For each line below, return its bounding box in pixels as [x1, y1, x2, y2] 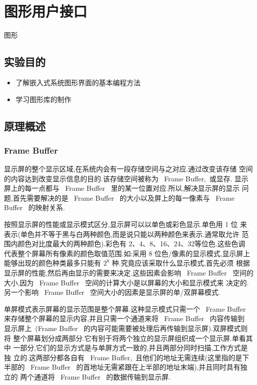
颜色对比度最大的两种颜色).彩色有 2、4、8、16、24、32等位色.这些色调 [17, 238, 245, 249]
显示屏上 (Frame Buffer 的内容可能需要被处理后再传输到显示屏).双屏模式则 [4, 323, 248, 333]
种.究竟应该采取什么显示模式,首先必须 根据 [112, 258, 250, 268]
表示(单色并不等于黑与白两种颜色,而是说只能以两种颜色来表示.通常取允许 [4, 228, 240, 239]
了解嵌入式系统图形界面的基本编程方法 [15, 77, 141, 87]
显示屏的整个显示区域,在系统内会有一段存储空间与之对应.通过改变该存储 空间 [4, 164, 253, 174]
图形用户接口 [4, 1, 88, 21]
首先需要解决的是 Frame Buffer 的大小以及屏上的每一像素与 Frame [12, 192, 235, 203]
